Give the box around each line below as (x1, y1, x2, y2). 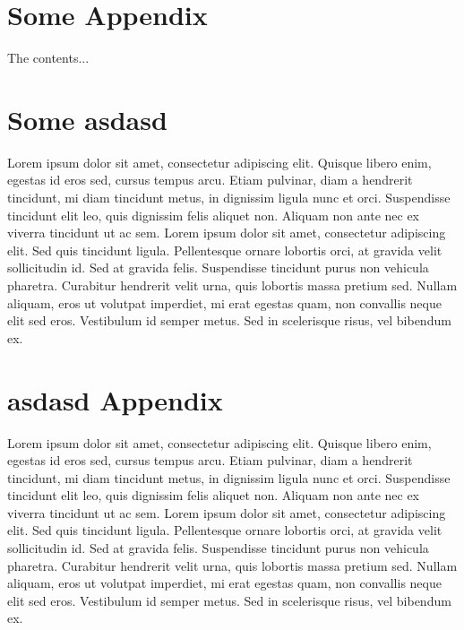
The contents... (7, 48, 90, 67)
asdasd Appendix (7, 381, 223, 418)
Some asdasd (7, 100, 168, 137)
